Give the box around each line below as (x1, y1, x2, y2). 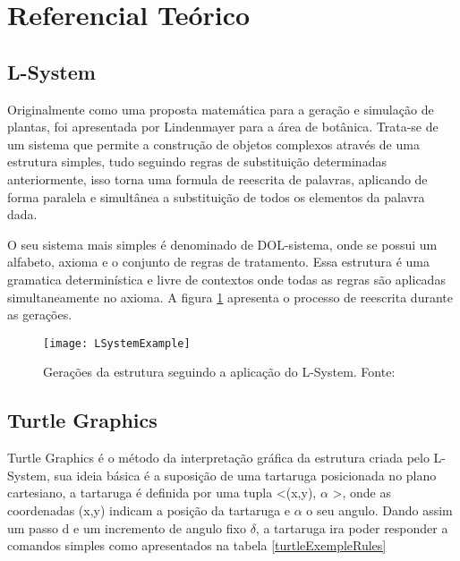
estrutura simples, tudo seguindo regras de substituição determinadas (7, 152, 387, 171)
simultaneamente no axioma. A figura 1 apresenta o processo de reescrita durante (7, 287, 453, 306)
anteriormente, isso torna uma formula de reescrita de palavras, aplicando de (7, 169, 428, 188)
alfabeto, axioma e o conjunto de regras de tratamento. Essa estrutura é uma (7, 252, 430, 271)
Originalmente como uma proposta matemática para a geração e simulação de (7, 99, 434, 118)
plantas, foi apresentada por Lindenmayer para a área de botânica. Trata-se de (7, 117, 439, 136)
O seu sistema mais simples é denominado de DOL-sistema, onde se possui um (7, 234, 438, 253)
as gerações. (7, 305, 72, 324)
